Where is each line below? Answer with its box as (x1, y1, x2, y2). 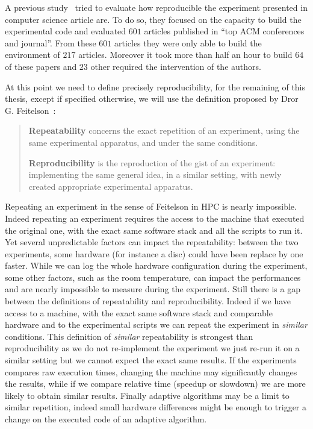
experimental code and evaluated (5, 25, 126, 37)
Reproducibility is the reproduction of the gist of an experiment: (28, 156, 276, 169)
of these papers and (5, 60, 77, 72)
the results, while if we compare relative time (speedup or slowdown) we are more (5, 377, 306, 390)
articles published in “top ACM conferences (144, 25, 305, 37)
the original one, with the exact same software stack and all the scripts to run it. (5, 224, 303, 236)
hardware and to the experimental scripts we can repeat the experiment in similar (5, 318, 308, 331)
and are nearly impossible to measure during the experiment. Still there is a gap (5, 283, 300, 295)
